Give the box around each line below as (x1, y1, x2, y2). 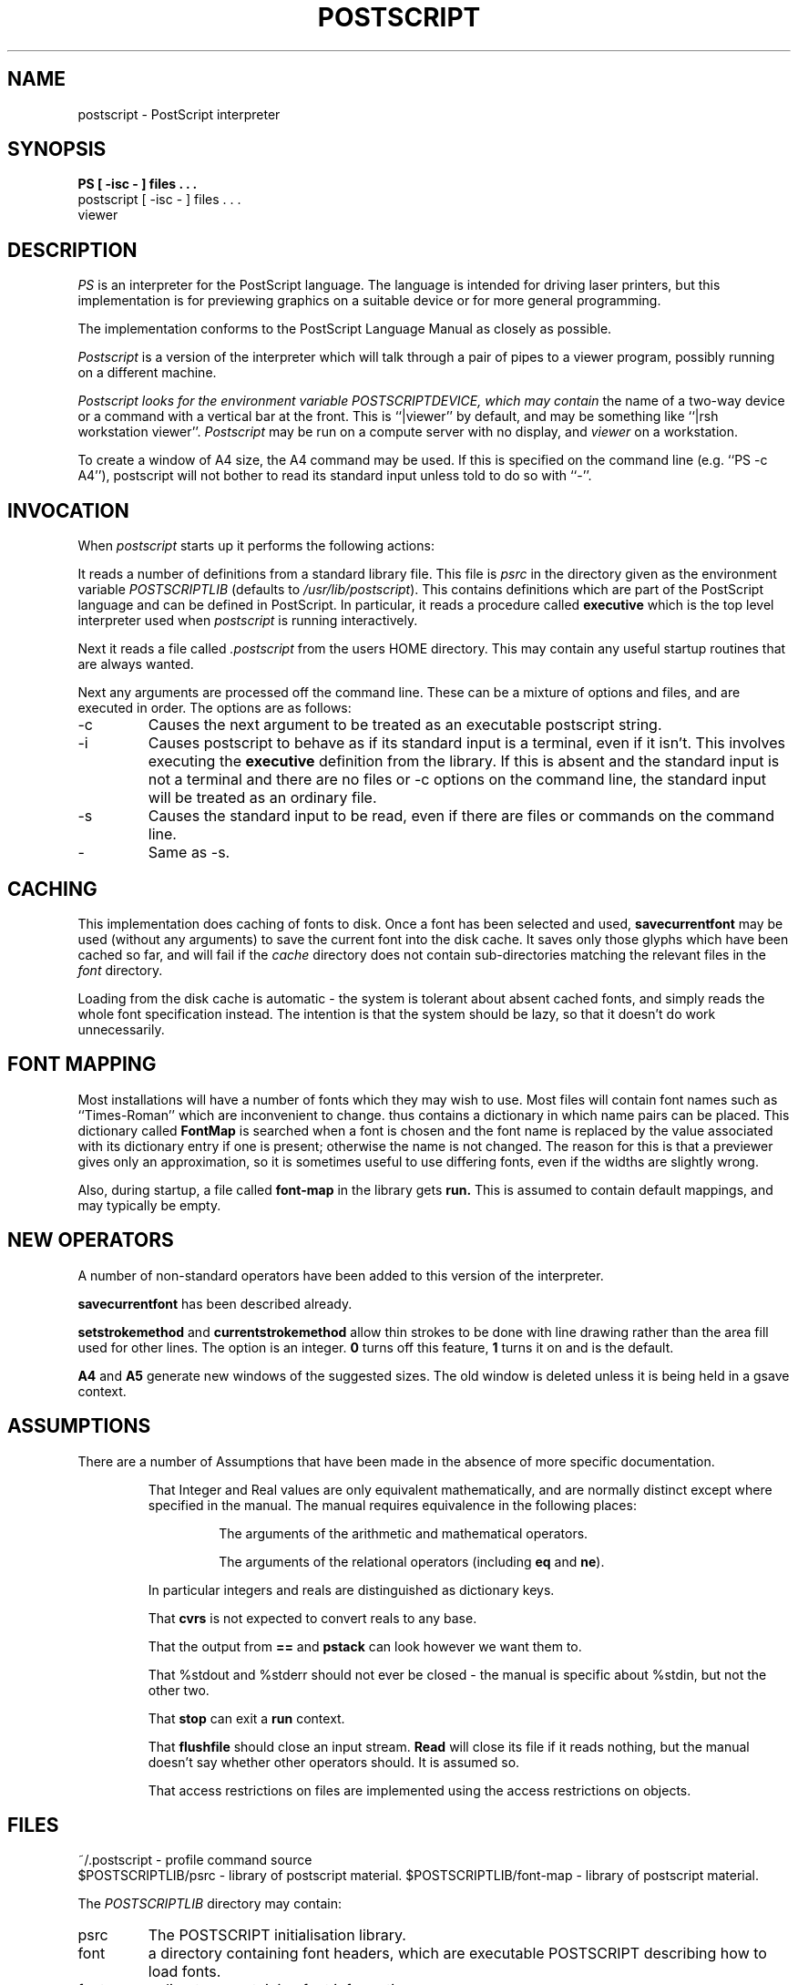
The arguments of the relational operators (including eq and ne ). (219, 1553, 605, 1569)
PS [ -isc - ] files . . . (77, 176, 198, 192)
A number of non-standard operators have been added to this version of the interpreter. (77, 1267, 604, 1283)
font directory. (77, 962, 163, 978)
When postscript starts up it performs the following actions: (77, 538, 435, 554)
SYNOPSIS (7, 138, 107, 161)
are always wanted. (77, 656, 194, 673)
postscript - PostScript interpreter (77, 106, 281, 122)
